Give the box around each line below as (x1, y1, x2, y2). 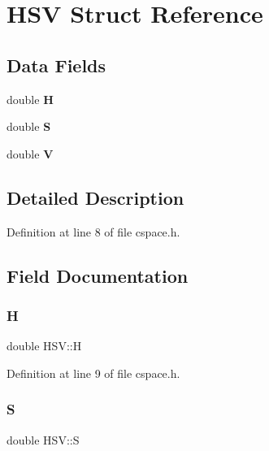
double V (7, 145, 54, 162)
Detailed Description (7, 184, 184, 210)
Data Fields (7, 52, 106, 77)
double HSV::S (7, 431, 80, 448)
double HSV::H (7, 337, 82, 354)
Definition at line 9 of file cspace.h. (7, 364, 180, 381)
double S (7, 118, 51, 135)
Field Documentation (7, 262, 189, 288)
